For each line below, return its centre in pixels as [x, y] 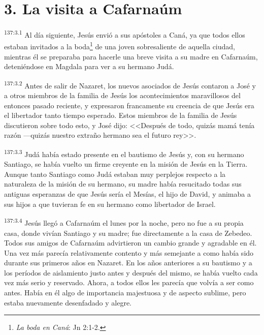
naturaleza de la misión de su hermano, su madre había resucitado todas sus [123, 184]
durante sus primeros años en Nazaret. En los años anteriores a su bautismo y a [128, 263]
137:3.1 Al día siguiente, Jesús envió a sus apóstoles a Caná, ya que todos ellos [125, 34]
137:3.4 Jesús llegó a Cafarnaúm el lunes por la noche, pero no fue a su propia [124, 222]
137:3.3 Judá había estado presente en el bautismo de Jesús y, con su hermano [124, 153]
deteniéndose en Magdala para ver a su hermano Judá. [89, 66]
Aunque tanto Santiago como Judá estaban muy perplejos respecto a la [115, 174]
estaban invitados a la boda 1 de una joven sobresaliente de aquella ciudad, [120, 46]
